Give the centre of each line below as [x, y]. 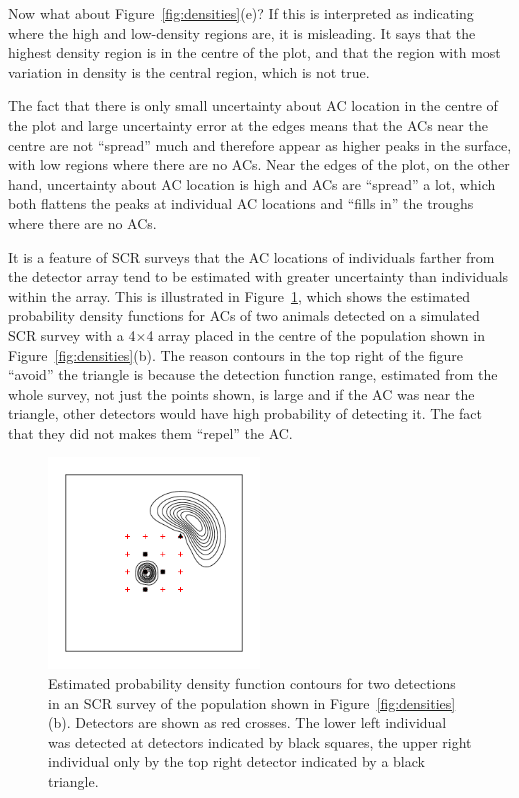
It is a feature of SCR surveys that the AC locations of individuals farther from [251, 256]
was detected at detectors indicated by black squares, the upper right [260, 741]
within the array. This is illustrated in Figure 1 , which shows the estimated [239, 295]
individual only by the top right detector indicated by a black [236, 761]
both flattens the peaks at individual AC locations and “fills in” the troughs [241, 203]
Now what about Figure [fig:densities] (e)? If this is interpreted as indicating [241, 13]
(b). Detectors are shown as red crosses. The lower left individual [247, 722]
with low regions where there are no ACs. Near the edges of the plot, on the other [259, 164]
